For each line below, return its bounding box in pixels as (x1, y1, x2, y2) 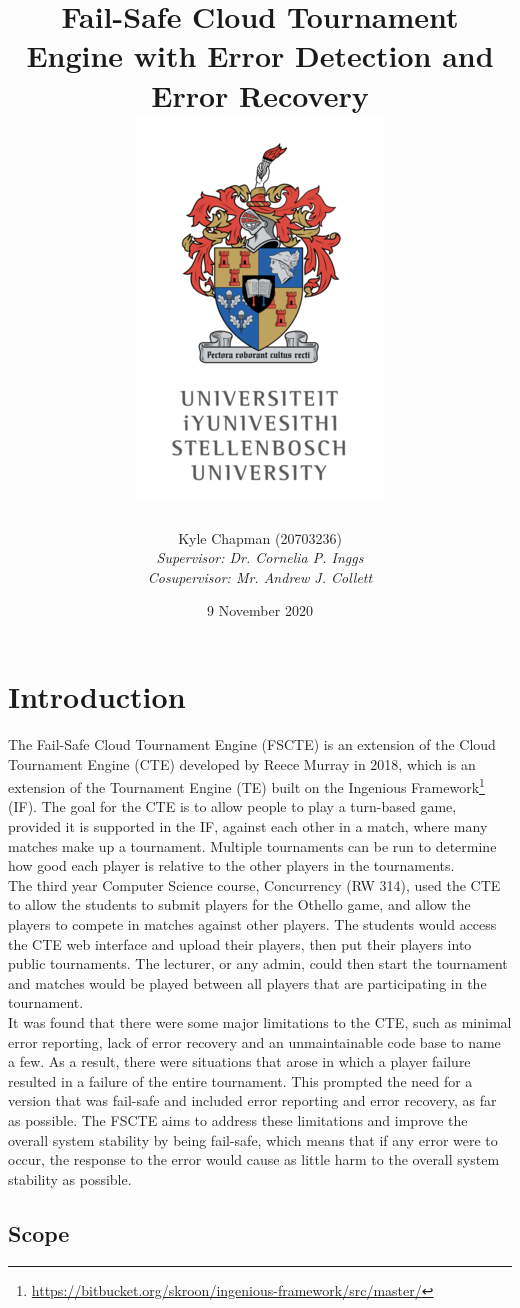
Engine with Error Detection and (26, 35, 494, 76)
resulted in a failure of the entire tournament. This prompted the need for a (8, 1070, 473, 1091)
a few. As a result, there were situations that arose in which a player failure (8, 1051, 471, 1072)
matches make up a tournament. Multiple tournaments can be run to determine (8, 835, 497, 856)
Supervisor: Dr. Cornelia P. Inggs (156, 547, 364, 568)
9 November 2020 (207, 600, 313, 621)
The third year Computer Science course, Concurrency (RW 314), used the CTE (8, 874, 501, 895)
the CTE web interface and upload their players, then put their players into (8, 933, 472, 954)
